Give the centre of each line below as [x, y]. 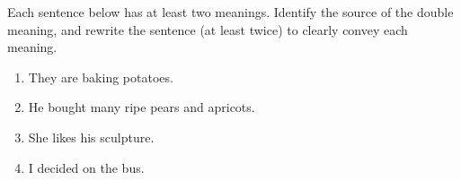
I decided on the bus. [86, 167]
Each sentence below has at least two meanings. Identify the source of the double [230, 12]
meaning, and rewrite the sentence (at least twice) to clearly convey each [208, 29]
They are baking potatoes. [101, 77]
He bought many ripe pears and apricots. [142, 107]
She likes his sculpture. [91, 137]
